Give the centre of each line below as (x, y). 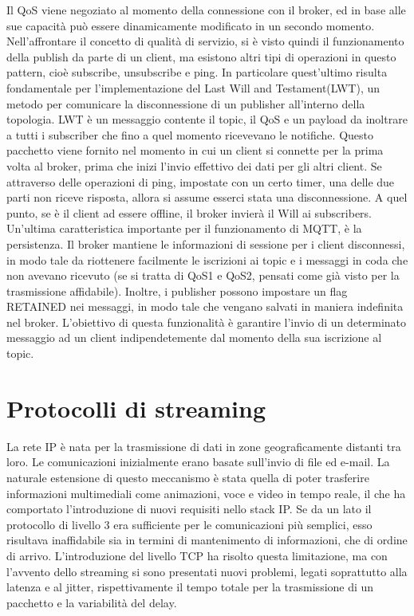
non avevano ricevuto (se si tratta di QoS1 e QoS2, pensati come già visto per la (203, 275)
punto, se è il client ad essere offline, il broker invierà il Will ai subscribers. (189, 212)
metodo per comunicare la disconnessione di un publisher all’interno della (186, 103)
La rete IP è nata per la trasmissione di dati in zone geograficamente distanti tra (204, 446)
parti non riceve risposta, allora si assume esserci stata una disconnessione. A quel (207, 197)
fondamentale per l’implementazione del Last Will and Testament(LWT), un (193, 87)
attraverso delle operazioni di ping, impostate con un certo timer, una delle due (201, 181)
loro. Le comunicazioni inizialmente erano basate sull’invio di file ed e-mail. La (198, 462)
